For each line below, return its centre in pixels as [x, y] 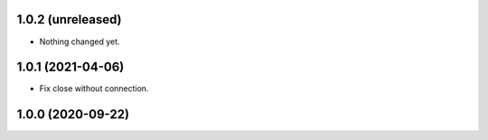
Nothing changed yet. [80, 42]
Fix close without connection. [94, 89]
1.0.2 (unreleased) [69, 19]
